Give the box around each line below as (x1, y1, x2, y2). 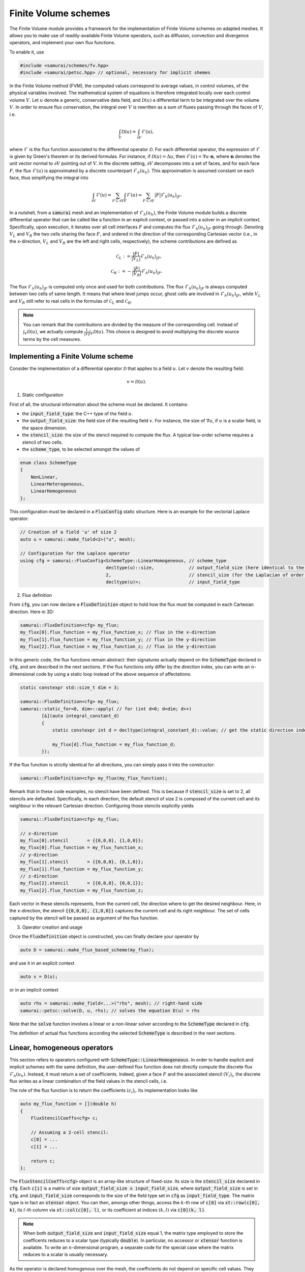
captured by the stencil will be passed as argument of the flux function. (9, 915, 159, 921)
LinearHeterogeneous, (30, 481, 85, 487)
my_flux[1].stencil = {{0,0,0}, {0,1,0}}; (20, 859, 144, 865)
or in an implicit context (9, 987, 58, 993)
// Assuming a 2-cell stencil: (30, 1130, 109, 1136)
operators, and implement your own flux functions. (9, 40, 115, 46)
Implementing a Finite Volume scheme (9, 352, 133, 361)
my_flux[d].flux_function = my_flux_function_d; (52, 741, 176, 747)
